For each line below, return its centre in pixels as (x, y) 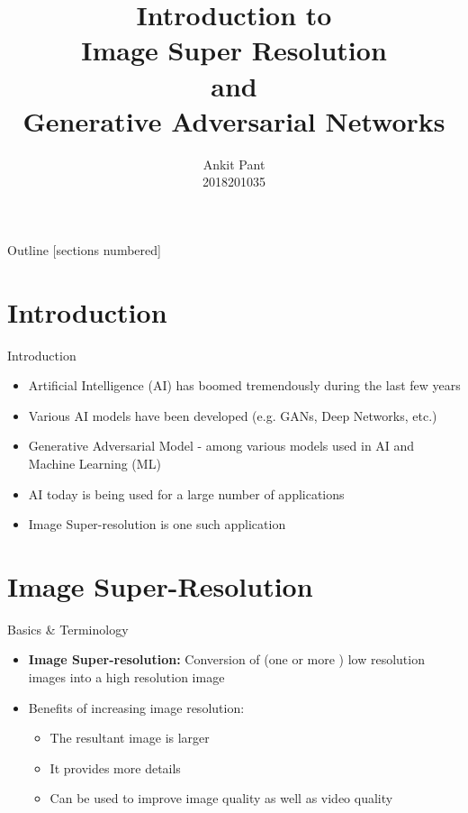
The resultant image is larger (130, 738)
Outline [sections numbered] (84, 249)
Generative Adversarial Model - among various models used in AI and (221, 446)
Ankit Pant (234, 164)
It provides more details (115, 767)
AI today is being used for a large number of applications (186, 493)
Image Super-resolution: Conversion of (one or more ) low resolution (226, 659)
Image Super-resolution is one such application (157, 524)
